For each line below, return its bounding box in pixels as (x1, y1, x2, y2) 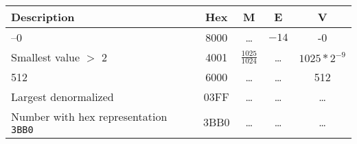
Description (11, 9, 75, 25)
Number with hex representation (11, 109, 168, 124)
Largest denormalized (11, 89, 114, 104)
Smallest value (11, 49, 80, 65)
